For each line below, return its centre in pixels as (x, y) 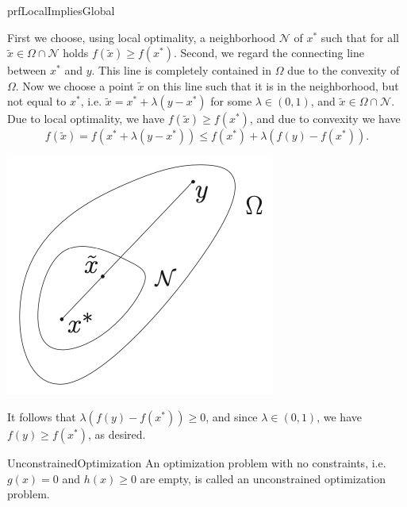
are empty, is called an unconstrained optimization (263, 478)
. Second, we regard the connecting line (269, 53)
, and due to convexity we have (325, 119)
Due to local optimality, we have (86, 119)
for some (231, 101)
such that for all (360, 37)
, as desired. (117, 434)
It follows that (42, 416)
